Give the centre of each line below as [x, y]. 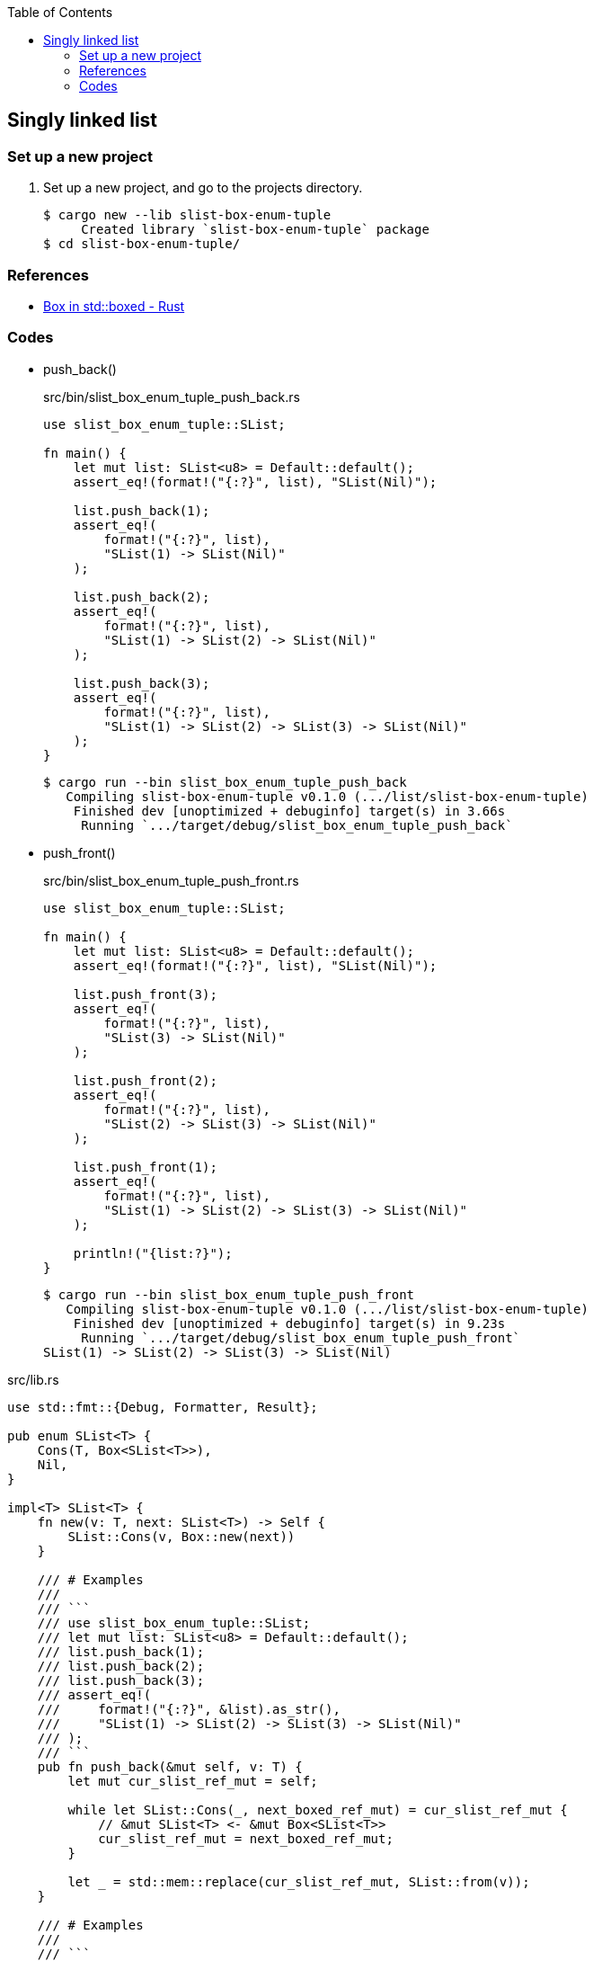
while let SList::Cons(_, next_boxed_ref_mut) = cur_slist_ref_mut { [318, 1809]
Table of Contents [60, 12]
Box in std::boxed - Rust [114, 306]
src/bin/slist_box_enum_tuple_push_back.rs [172, 397]
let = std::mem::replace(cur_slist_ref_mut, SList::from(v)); [299, 1881]
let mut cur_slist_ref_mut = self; [193, 1781]
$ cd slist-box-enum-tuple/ [142, 244]
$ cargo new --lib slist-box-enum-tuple [187, 215]
